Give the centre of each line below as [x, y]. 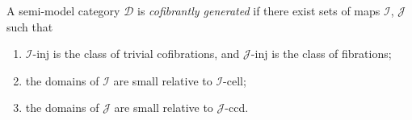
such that [30, 26]
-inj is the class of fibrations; [321, 54]
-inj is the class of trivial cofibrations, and [136, 54]
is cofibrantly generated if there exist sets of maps [259, 10]
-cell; [235, 80]
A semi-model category [63, 10]
